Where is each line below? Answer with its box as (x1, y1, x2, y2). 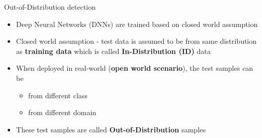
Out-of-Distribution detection (4, 2, 96, 12)
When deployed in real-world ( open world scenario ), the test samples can (16, 63, 253, 73)
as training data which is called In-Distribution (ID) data (16, 45, 211, 56)
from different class (28, 90, 88, 100)
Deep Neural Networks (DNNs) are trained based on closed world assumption (16, 18, 258, 29)
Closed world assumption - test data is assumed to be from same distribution (16, 36, 257, 46)
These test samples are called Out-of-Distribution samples (16, 124, 206, 134)
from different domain (28, 107, 97, 118)
